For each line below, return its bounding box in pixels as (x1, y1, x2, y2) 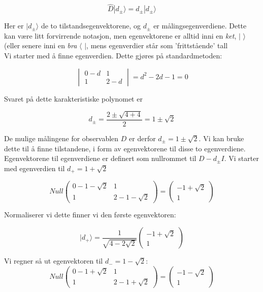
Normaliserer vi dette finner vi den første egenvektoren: (4, 209, 176, 220)
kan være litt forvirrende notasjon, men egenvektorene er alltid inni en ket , (4, 30, 237, 41)
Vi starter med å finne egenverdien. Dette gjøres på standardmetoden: (4, 50, 222, 60)
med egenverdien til (4, 163, 65, 173)
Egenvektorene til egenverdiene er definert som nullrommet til (4, 153, 196, 164)
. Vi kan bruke (199, 133, 244, 144)
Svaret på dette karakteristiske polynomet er (4, 93, 143, 104)
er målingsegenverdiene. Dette (153, 20, 247, 31)
